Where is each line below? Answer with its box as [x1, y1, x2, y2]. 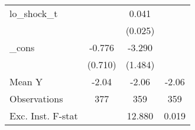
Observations [9, 92, 63, 105]
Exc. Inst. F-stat [9, 109, 78, 122]
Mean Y [9, 75, 43, 88]
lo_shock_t [9, 6, 58, 20]
